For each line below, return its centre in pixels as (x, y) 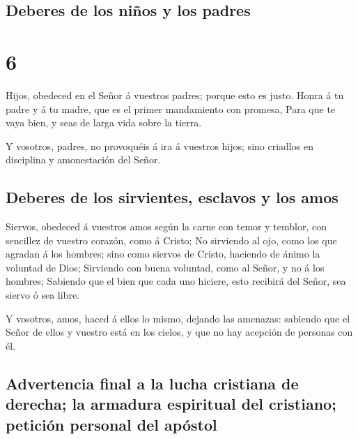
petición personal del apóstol (111, 424)
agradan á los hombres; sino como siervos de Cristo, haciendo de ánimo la (163, 254)
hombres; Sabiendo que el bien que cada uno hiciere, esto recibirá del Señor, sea (176, 281)
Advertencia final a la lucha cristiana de (152, 383)
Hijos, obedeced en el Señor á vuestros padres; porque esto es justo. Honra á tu (175, 95)
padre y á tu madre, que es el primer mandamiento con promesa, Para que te (171, 109)
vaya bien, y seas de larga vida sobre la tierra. (104, 122)
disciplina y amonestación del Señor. (83, 159)
